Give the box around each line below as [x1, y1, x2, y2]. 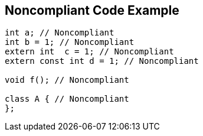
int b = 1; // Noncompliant [5, 37, 135, 47]
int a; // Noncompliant [5, 28, 114, 38]
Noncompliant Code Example [5, 3, 179, 18]
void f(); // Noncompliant [5, 75, 129, 85]
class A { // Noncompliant [5, 94, 129, 104]
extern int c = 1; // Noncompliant [5, 47, 174, 57]
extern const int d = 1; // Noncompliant [5, 56, 199, 66]
